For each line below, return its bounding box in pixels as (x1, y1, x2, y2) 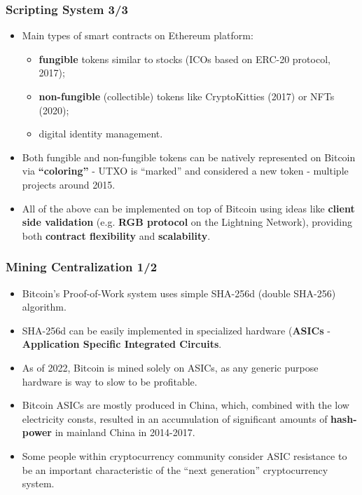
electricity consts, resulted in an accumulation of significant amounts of (22, 411, 328, 426)
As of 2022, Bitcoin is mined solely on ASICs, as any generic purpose (22, 360, 319, 374)
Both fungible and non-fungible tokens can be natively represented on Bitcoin (22, 149, 356, 164)
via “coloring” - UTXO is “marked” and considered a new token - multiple (22, 163, 349, 178)
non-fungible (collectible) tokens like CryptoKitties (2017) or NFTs (39, 89, 335, 103)
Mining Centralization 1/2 (6, 258, 158, 276)
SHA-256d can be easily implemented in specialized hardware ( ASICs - (22, 323, 330, 337)
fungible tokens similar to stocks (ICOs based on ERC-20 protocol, (39, 51, 330, 66)
